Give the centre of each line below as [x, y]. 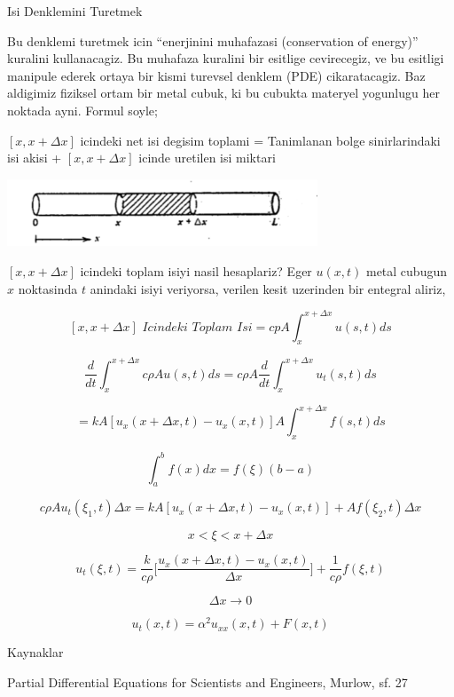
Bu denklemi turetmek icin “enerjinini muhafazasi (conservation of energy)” [213, 40]
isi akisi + [35, 158]
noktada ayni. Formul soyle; [82, 110]
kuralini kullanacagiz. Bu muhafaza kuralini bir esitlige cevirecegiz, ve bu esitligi [226, 58]
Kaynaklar [35, 652]
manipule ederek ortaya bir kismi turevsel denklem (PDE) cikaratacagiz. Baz [216, 75]
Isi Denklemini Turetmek [75, 11]
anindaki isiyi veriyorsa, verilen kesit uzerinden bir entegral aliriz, [268, 288]
